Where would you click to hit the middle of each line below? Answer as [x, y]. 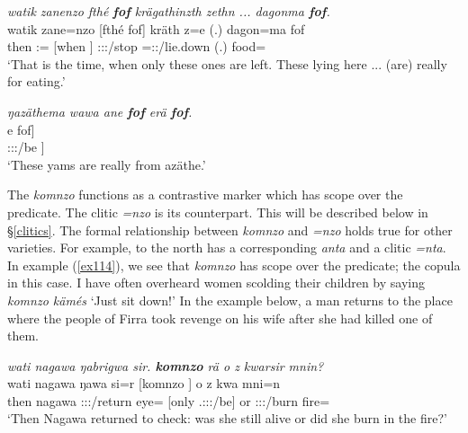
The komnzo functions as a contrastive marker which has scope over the [205, 194]
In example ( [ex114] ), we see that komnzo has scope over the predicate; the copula [234, 265]
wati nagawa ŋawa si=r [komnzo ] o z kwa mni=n [144, 383]
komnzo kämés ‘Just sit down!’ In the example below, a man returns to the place [230, 300]
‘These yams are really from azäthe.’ [107, 164]
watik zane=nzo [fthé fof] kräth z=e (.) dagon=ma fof [156, 28]
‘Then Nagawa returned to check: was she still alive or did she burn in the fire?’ [227, 418]
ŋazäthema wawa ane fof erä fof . [100, 111]
